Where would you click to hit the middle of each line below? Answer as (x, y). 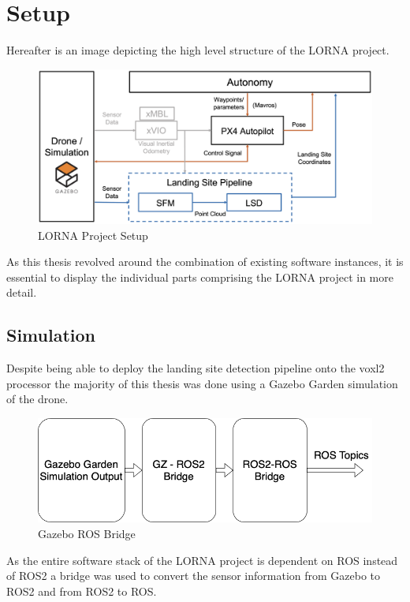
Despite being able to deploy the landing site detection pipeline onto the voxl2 (196, 368)
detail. (22, 292)
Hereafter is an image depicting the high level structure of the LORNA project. (198, 50)
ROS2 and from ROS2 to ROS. (82, 591)
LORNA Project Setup (93, 235)
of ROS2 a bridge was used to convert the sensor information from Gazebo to (194, 576)
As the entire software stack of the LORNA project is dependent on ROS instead (202, 560)
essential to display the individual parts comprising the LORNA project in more (200, 277)
